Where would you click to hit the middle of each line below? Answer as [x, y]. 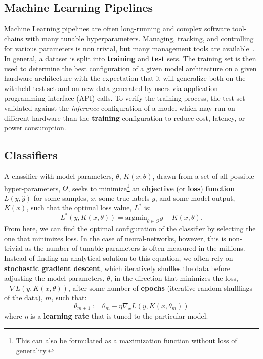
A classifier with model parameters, [59, 176]
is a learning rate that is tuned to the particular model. [119, 316]
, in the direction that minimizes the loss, [174, 278]
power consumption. [35, 128]
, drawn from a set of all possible [203, 176]
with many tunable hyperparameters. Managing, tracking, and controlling [140, 38]
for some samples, [61, 197]
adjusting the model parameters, [54, 278]
